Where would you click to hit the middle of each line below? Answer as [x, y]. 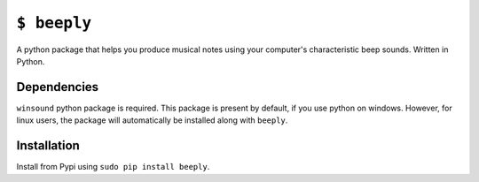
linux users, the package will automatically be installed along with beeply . [152, 120]
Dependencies [58, 87]
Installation [48, 146]
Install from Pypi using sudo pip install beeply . [113, 167]
